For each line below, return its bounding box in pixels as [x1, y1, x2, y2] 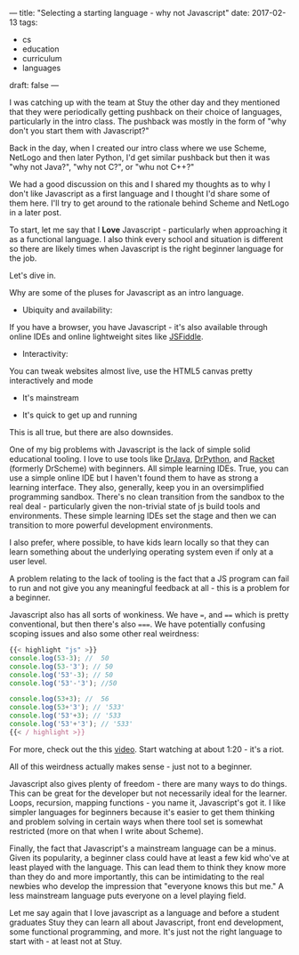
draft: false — [9, 80, 60, 90]
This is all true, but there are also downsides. [9, 427, 174, 437]
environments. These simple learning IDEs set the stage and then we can [9, 511, 277, 521]
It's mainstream [21, 393, 80, 403]
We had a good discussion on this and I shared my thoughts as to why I [9, 179, 271, 190]
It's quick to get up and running [21, 409, 138, 420]
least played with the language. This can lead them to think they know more [9, 862, 287, 872]
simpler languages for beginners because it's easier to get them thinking [9, 806, 276, 817]
